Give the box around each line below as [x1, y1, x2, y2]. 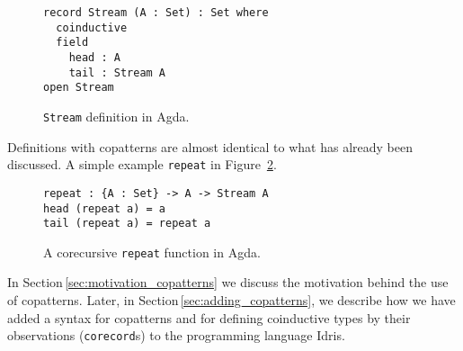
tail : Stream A [68, 66, 166, 79]
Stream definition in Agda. [43, 106, 190, 125]
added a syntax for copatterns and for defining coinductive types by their [7, 308, 411, 327]
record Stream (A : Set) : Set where [43, 6, 269, 19]
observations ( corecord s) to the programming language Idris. [7, 326, 345, 345]
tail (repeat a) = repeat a [43, 217, 211, 230]
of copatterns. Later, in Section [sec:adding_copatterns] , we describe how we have [7, 291, 456, 310]
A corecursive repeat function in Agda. [43, 242, 261, 261]
